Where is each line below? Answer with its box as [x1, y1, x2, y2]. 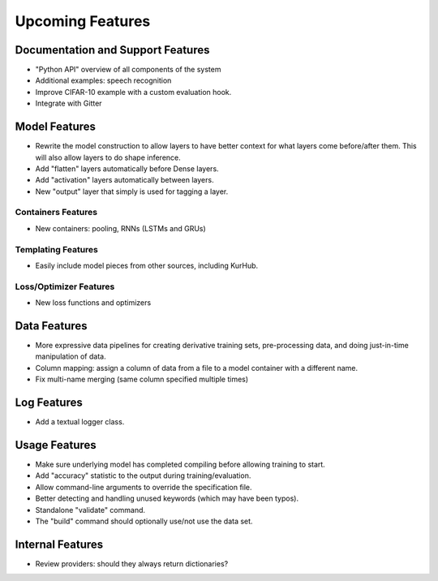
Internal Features [15, 537, 104, 551]
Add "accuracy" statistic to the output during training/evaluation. [35, 471, 251, 480]
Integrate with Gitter [35, 98, 102, 109]
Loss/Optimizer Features [15, 281, 115, 292]
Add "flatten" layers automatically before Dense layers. [35, 163, 219, 174]
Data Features [15, 319, 88, 333]
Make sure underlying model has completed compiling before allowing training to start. [35, 459, 326, 470]
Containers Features [15, 207, 97, 218]
